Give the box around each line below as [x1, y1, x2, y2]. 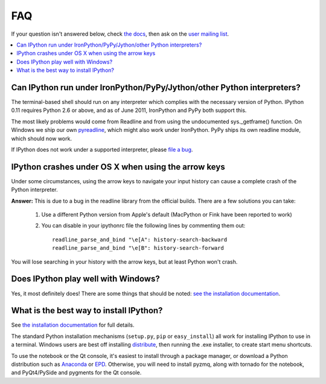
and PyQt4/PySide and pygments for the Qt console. [11, 369, 142, 376]
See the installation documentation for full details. [11, 321, 135, 329]
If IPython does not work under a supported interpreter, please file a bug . [11, 146, 193, 153]
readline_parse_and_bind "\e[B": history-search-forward [52, 245, 225, 252]
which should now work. [11, 135, 72, 142]
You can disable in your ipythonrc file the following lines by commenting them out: [41, 222, 246, 229]
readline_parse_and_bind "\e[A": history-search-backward [52, 236, 228, 243]
